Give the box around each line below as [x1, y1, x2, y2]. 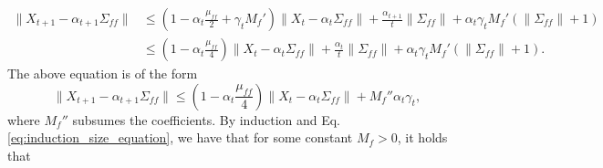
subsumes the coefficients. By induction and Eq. [72, 110, 341, 129]
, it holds [397, 128, 448, 147]
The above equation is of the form [7, 64, 198, 83]
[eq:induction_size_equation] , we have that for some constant [7, 128, 353, 147]
